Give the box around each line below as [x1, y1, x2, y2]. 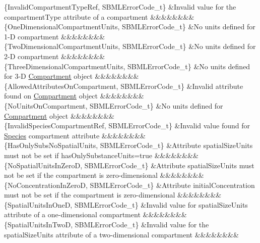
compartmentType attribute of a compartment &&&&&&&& [4, 11, 194, 22]
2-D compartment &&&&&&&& [4, 51, 105, 61]
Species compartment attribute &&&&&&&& [4, 130, 146, 140]
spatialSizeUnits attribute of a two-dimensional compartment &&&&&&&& [4, 229, 239, 239]
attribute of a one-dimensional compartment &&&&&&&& [4, 209, 187, 220]
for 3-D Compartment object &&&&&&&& [4, 71, 139, 81]
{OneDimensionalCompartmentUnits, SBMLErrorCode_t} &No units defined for [4, 21, 255, 32]
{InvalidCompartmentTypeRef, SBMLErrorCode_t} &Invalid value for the [4, 2, 236, 12]
